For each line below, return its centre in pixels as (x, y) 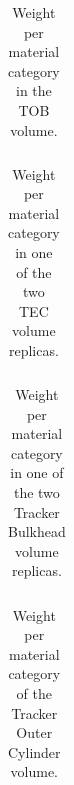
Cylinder (34, 751)
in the (33, 90)
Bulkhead (37, 531)
